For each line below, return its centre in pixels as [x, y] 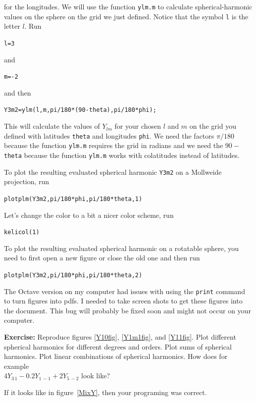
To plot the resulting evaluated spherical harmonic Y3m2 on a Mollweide [113, 172]
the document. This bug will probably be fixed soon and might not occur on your [128, 310]
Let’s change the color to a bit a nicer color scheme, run [89, 215]
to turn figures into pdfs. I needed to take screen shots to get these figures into [123, 301]
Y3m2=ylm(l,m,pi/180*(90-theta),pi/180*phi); [80, 110]
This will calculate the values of [52, 126]
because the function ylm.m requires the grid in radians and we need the [114, 145]
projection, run [27, 181]
